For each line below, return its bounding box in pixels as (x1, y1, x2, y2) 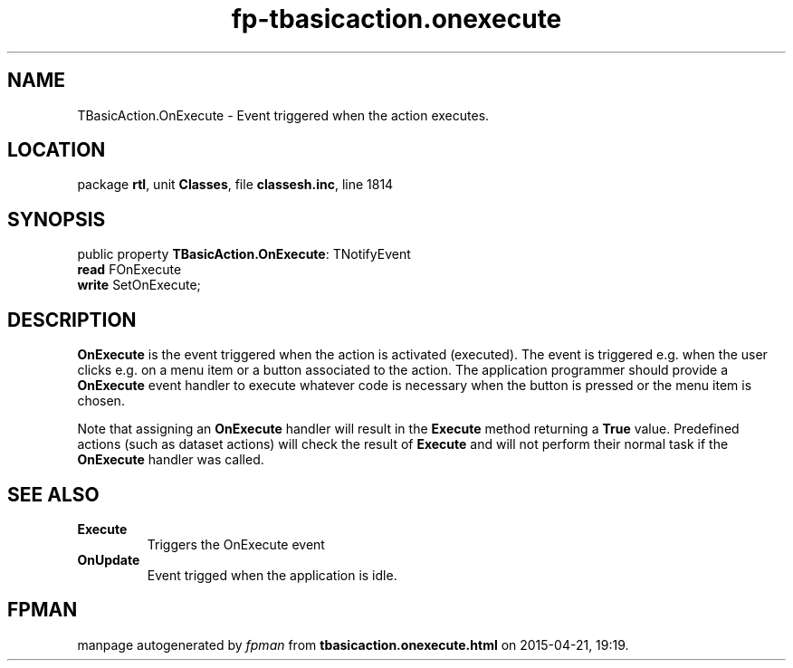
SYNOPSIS (7, 207, 106, 231)
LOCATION (7, 138, 106, 162)
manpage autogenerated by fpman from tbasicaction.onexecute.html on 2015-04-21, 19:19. (77, 636, 629, 653)
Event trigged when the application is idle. (147, 567, 397, 583)
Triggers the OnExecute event (147, 536, 325, 552)
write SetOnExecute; (77, 277, 201, 293)
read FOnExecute (77, 262, 182, 278)
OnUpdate (77, 551, 140, 568)
